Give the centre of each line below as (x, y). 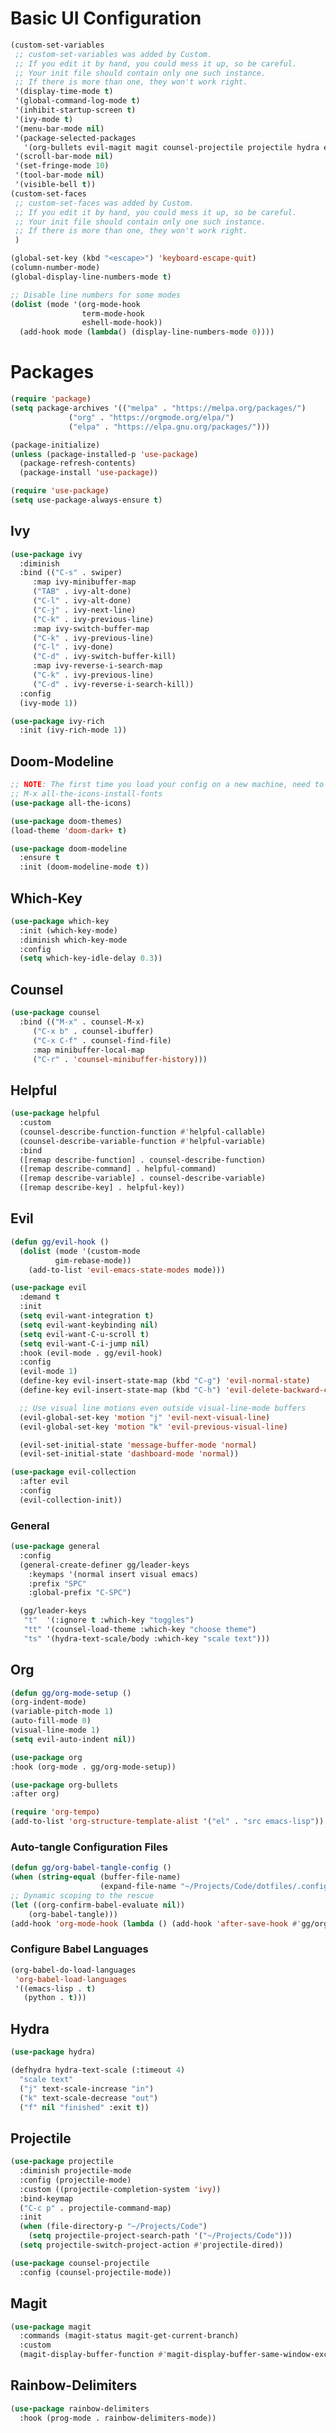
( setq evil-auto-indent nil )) (73, 1739)
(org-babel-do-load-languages (73, 1970)
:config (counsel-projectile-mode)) (95, 2272)
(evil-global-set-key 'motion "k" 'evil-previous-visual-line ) (153, 1427)
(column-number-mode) (55, 268)
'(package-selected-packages (75, 138)
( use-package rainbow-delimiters (80, 2408)
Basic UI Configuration (106, 18)
